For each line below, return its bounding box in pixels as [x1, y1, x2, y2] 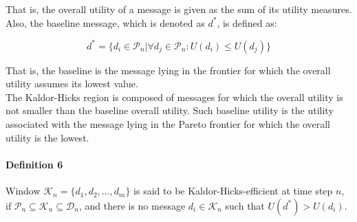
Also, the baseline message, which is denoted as [6, 15, 205, 30]
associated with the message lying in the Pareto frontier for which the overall [6, 117, 331, 131]
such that [225, 198, 265, 212]
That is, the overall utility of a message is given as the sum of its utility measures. [6, 2, 352, 16]
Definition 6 [6, 157, 63, 171]
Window [6, 184, 41, 198]
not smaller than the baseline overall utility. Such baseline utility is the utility [6, 103, 334, 118]
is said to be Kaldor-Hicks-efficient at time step [133, 184, 333, 198]
